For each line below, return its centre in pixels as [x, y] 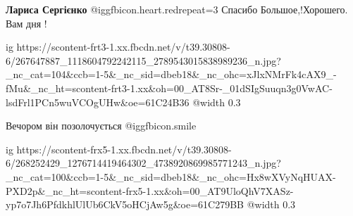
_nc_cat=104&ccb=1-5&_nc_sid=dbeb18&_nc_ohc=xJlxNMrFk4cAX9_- [171, 74]
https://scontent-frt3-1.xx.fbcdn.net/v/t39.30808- [123, 47]
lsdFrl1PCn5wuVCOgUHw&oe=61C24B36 [98, 102]
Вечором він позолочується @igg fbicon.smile [101, 126]
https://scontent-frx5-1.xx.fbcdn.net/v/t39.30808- [124, 149]
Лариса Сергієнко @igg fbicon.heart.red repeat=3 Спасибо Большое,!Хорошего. [177, 9]
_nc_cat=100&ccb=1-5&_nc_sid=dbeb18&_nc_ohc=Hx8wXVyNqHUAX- [171, 176]
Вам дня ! [26, 23]
